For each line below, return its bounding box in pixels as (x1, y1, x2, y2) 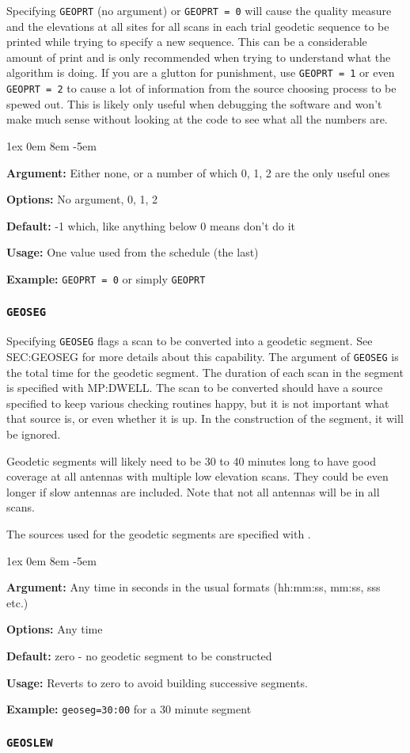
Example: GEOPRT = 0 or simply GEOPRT (6, 270, 206, 287)
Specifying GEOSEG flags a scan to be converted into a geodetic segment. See (6, 333, 373, 349)
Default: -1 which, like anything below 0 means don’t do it (6, 217, 296, 234)
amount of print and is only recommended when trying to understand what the (6, 48, 391, 65)
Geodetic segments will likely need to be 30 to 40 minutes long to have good (6, 452, 376, 469)
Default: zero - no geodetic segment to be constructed (6, 647, 272, 664)
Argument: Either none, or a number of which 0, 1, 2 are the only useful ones (6, 164, 390, 181)
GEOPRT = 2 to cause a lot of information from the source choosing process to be (6, 80, 397, 97)
